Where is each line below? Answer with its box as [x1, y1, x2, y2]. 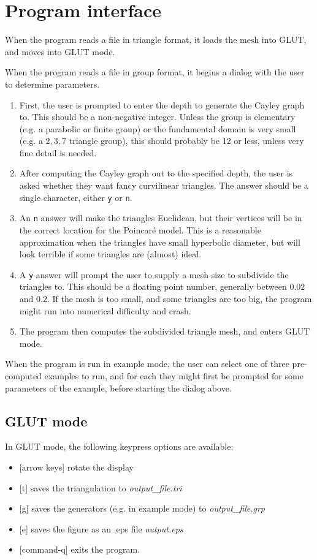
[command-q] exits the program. [19, 543, 140, 556]
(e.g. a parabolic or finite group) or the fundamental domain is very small [19, 122, 296, 135]
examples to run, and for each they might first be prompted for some [44, 369, 304, 382]
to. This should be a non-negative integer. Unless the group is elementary [19, 110, 296, 123]
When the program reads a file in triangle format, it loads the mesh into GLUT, [5, 33, 307, 46]
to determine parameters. [5, 77, 100, 90]
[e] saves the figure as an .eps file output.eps [19, 522, 183, 535]
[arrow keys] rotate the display [19, 460, 134, 473]
